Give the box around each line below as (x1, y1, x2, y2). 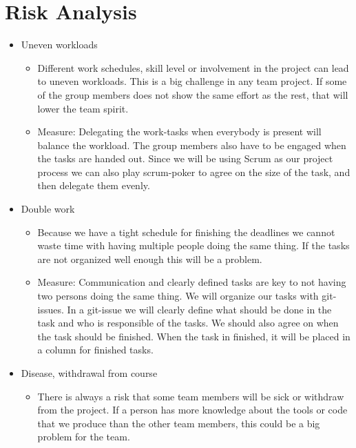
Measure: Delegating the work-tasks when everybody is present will (37, 124, 322, 139)
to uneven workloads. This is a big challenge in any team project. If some (37, 74, 347, 88)
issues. (37, 302, 64, 316)
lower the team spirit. (37, 101, 129, 115)
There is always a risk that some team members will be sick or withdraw (37, 389, 344, 403)
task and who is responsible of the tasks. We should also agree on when (37, 315, 339, 330)
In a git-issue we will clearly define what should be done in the (67, 302, 332, 316)
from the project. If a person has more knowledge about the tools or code (37, 402, 348, 417)
